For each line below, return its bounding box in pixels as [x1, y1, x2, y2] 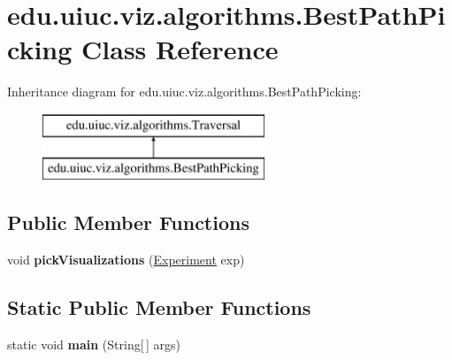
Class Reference [81, 31, 279, 67]
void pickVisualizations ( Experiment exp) [7, 250, 245, 269]
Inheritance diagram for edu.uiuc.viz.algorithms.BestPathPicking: [7, 82, 362, 101]
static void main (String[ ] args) [7, 335, 180, 354]
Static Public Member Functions [7, 294, 311, 321]
